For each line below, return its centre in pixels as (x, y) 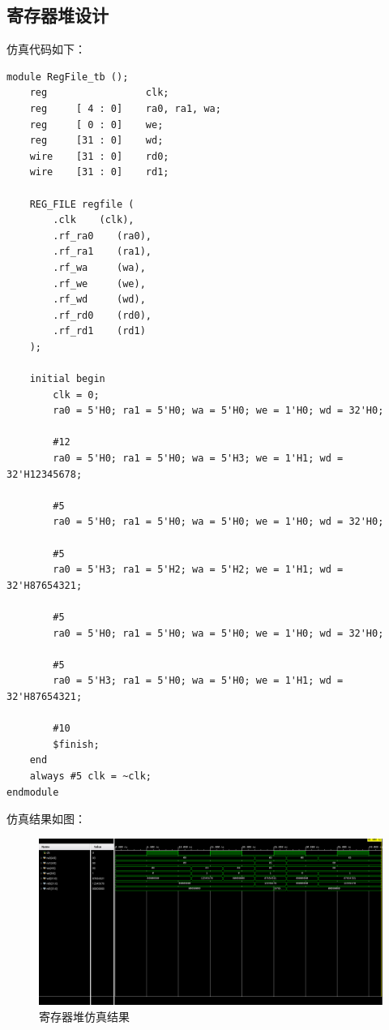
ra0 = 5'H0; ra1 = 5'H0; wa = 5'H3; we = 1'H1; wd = (198, 459)
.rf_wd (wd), (99, 300)
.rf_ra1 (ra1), (102, 252)
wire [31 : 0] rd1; (99, 172)
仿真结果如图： (46, 819)
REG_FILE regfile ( (82, 204)
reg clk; (99, 93)
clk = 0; (76, 395)
